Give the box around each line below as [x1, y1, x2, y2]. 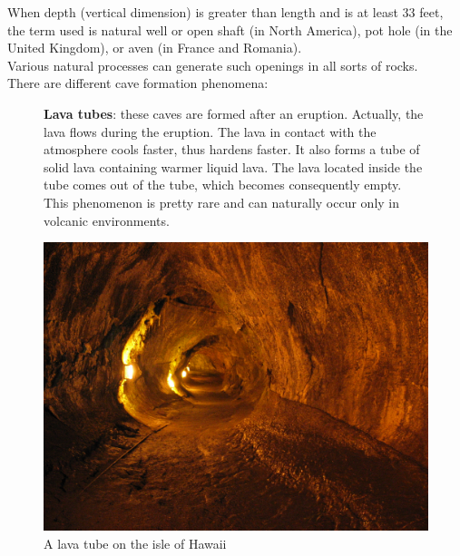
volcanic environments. [44, 210, 170, 229]
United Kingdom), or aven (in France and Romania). [7, 38, 302, 57]
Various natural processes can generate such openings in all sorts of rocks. [7, 55, 418, 74]
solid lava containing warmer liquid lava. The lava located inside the [44, 157, 423, 176]
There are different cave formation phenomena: [7, 73, 269, 93]
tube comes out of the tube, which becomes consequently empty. [44, 175, 402, 194]
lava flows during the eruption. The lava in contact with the [44, 122, 377, 141]
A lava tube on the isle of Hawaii [44, 533, 227, 552]
